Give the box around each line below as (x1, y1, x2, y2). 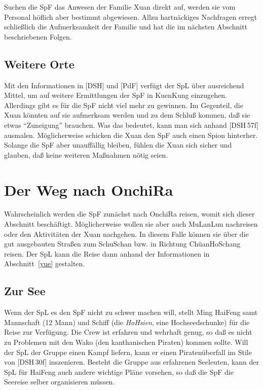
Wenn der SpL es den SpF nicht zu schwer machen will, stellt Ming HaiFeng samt (4, 307, 258, 317)
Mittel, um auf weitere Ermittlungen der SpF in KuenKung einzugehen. (4, 90, 228, 100)
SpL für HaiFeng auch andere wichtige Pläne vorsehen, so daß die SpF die (4, 366, 234, 377)
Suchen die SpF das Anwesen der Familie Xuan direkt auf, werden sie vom (4, 2, 236, 12)
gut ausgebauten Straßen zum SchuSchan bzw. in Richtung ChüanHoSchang (4, 238, 241, 249)
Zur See (4, 283, 46, 299)
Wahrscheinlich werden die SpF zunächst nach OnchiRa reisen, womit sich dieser (4, 208, 255, 219)
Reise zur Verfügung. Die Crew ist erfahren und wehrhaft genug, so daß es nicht (4, 327, 252, 337)
